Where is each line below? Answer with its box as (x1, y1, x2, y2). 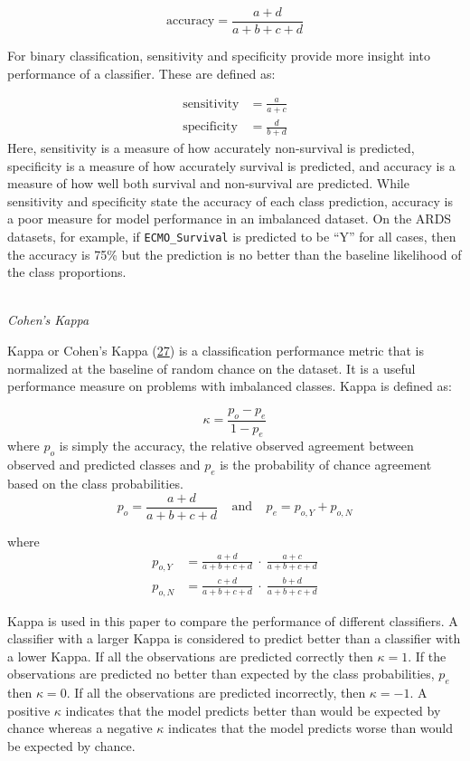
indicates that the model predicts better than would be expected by (65, 700, 441, 719)
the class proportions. (7, 262, 127, 281)
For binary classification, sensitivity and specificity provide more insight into (7, 46, 430, 65)
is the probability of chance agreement (220, 455, 432, 474)
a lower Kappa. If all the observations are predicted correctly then (7, 646, 373, 665)
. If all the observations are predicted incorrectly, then (66, 683, 366, 702)
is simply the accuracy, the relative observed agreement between (59, 436, 414, 455)
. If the (408, 646, 446, 665)
